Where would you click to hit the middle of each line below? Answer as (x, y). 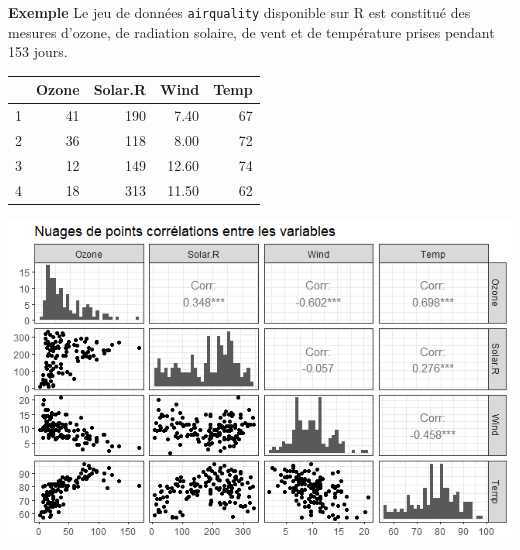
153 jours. (38, 51)
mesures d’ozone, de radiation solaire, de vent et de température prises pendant (251, 31)
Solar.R (120, 89)
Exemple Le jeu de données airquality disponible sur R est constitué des (239, 12)
